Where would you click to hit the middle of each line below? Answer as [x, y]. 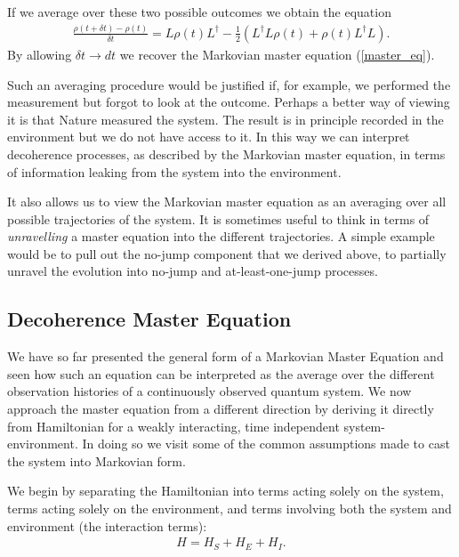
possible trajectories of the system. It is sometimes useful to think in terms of [218, 218]
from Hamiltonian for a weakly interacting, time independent [173, 426]
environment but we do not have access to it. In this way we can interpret [209, 137]
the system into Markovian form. [97, 460]
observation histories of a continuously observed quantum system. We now [209, 391]
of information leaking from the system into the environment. [174, 171]
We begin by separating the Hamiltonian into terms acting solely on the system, [225, 491]
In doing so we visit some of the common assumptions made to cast [266, 444]
